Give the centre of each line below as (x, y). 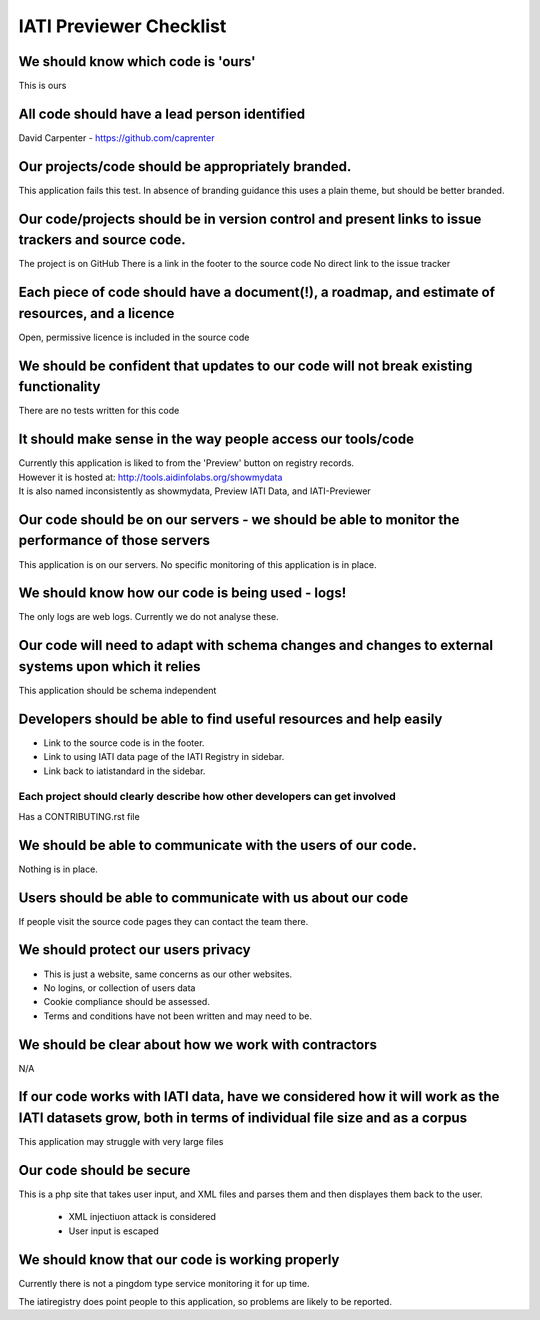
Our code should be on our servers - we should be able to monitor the (239, 519)
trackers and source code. (102, 240)
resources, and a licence (96, 313)
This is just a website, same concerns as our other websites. (168, 974)
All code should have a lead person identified (162, 113)
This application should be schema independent (117, 690)
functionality (59, 386)
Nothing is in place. (58, 869)
